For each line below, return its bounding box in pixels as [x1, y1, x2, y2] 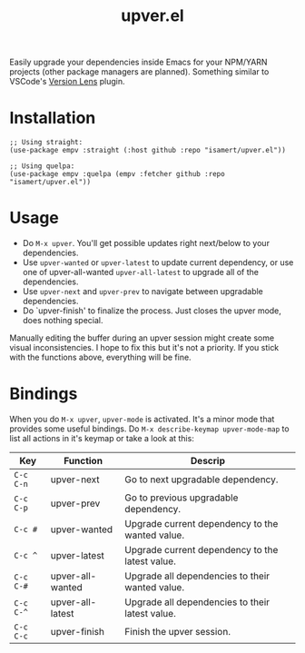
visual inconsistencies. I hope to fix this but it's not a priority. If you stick [9, 342, 280, 353]
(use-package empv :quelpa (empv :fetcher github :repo [9, 170, 225, 179]
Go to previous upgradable [124, 491, 239, 504]
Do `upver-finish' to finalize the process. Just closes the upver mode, [22, 305, 281, 316]
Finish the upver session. [124, 626, 231, 638]
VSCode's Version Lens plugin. [9, 76, 125, 87]
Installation [9, 108, 96, 128]
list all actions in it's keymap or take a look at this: [9, 433, 195, 443]
